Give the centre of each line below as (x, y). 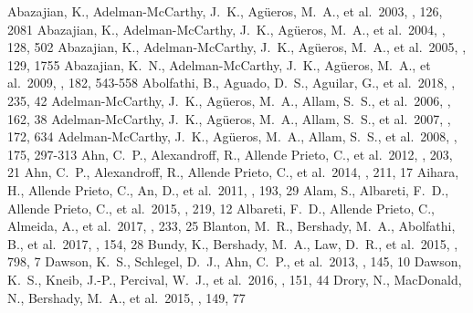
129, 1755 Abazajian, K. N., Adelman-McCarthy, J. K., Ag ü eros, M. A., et (219, 64)
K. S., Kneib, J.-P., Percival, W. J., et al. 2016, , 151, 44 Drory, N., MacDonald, (235, 279)
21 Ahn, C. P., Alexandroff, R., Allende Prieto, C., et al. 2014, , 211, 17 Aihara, (233, 172)
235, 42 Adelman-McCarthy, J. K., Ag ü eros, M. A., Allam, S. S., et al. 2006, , (229, 100)
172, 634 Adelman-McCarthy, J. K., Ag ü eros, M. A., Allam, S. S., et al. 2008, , (232, 136)
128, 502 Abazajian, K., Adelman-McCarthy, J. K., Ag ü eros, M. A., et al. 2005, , (237, 47)
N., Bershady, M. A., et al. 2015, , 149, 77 (126, 297)
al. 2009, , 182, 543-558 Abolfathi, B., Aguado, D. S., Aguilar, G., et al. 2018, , (231, 83)
